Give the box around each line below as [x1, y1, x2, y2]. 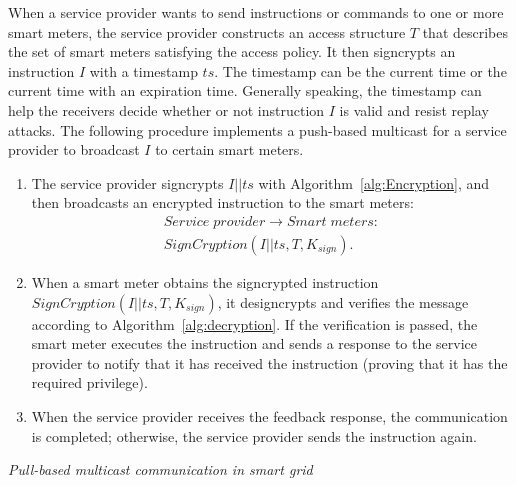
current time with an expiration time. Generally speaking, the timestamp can [8, 80, 482, 101]
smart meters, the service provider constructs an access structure [8, 21, 406, 42]
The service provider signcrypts [31, 172, 224, 193]
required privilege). [31, 372, 148, 393]
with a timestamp [89, 60, 198, 81]
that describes [422, 21, 509, 42]
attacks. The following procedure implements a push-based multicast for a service [8, 119, 507, 140]
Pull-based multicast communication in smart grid [8, 459, 313, 480]
